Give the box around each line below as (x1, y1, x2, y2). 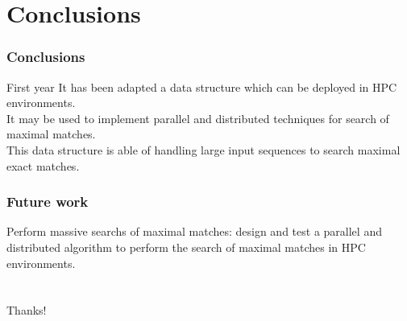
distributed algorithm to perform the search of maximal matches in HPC (6, 238, 366, 255)
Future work (6, 191, 89, 212)
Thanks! (6, 302, 47, 319)
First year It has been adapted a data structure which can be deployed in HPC (6, 78, 397, 95)
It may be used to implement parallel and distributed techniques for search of (6, 109, 389, 126)
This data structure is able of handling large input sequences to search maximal (6, 141, 401, 158)
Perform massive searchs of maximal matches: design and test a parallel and (6, 223, 382, 240)
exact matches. (6, 157, 80, 174)
